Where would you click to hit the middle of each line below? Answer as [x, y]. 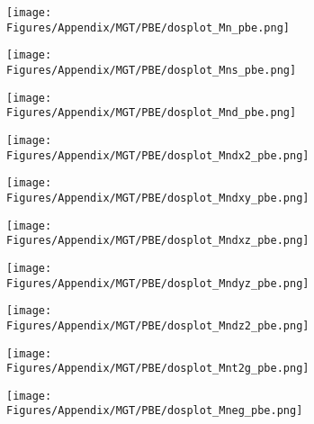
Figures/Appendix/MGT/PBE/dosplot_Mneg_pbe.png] [155, 411]
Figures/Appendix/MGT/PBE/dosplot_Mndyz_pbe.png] [158, 283]
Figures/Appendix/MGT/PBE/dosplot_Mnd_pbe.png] [152, 113]
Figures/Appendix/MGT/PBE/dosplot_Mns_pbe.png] [152, 70]
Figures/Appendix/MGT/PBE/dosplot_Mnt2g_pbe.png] [158, 369]
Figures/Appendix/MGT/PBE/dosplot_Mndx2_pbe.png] [158, 155]
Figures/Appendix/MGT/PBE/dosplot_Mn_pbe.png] [148, 27]
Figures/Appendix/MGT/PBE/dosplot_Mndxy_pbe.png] [158, 198]
